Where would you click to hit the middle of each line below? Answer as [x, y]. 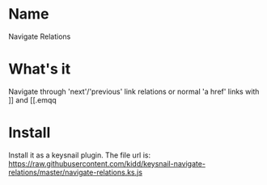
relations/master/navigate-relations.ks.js [76, 172]
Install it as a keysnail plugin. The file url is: [80, 155]
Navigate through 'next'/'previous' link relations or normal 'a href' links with [134, 91]
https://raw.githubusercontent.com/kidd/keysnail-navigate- [107, 163]
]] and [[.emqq [32, 100]
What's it [40, 69]
